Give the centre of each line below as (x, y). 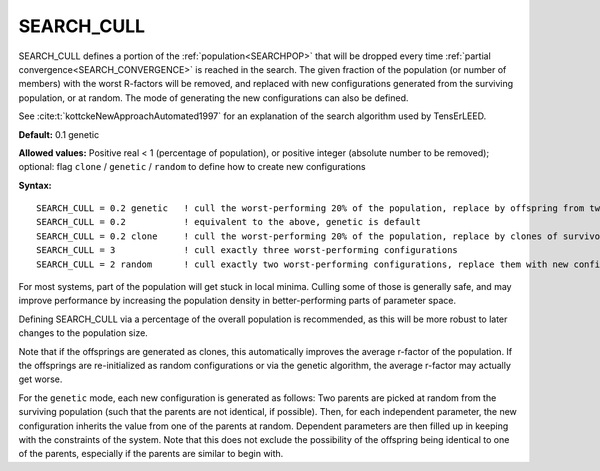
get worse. (40, 379)
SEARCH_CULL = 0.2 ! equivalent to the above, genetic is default (229, 222)
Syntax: (35, 185)
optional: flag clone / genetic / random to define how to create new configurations (192, 167)
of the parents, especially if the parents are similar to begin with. (151, 454)
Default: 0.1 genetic (59, 134)
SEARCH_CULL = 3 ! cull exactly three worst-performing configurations (247, 250)
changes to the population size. (83, 333)
